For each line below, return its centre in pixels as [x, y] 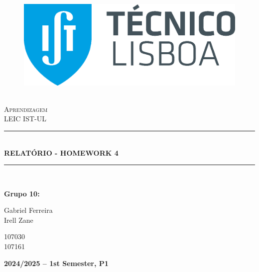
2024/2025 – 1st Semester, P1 [56, 263]
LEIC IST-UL [25, 119]
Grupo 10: [22, 193]
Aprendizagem [26, 109]
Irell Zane [19, 220]
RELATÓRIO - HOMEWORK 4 [61, 152]
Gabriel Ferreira [28, 210]
